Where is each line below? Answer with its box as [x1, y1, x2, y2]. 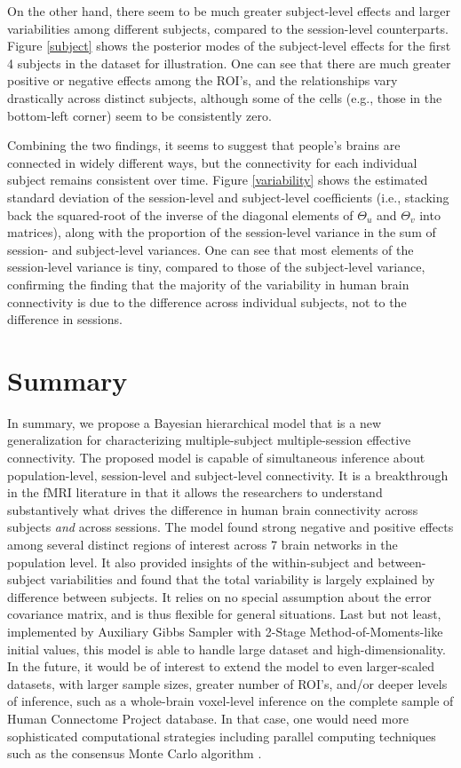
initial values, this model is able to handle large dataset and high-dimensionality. [7, 639, 446, 658]
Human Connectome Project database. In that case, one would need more [7, 709, 409, 727]
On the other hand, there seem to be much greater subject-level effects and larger [7, 2, 450, 20]
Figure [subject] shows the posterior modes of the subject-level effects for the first [7, 36, 451, 55]
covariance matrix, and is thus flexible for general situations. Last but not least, [7, 605, 441, 623]
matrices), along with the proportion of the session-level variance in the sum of [7, 223, 436, 241]
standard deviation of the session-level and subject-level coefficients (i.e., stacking [7, 187, 449, 206]
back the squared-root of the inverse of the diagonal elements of [7, 205, 354, 224]
